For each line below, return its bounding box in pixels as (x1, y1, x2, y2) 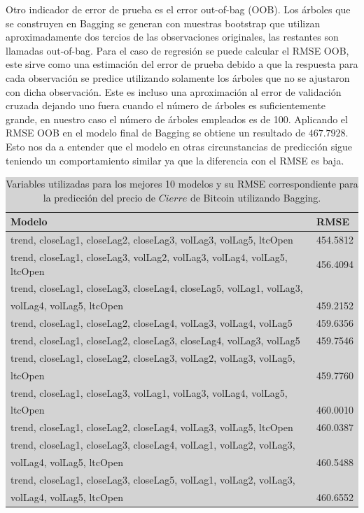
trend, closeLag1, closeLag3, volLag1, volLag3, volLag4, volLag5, (10, 385, 288, 400)
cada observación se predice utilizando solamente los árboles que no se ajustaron (6, 70, 350, 85)
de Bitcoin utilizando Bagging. (190, 190, 321, 204)
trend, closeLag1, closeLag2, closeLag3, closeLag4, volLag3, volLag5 (10, 332, 300, 347)
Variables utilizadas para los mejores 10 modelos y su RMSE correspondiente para (6, 176, 358, 191)
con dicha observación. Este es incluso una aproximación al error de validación (6, 84, 342, 99)
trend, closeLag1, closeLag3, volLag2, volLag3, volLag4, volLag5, (10, 250, 288, 264)
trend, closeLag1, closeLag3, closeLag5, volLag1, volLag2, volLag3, (10, 472, 295, 486)
